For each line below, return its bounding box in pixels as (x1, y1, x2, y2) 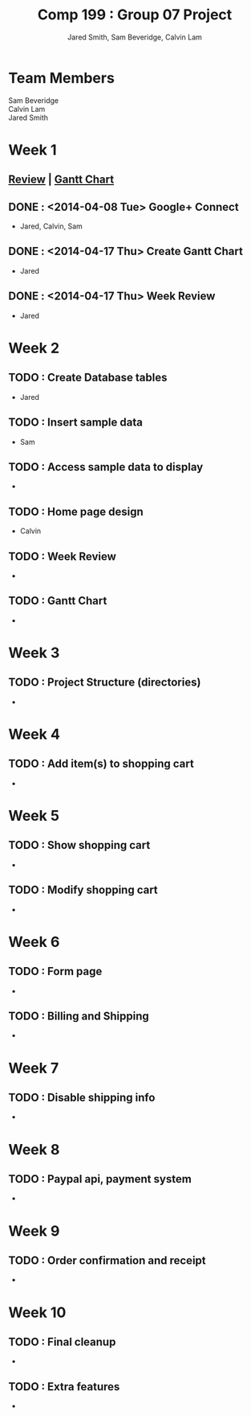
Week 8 (8, 1140, 60, 1159)
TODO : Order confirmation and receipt (8, 1253, 206, 1267)
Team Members (8, 68, 115, 87)
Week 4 (8, 725, 60, 743)
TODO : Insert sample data (8, 416, 143, 430)
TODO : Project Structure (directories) (8, 676, 201, 689)
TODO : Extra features (8, 1380, 120, 1393)
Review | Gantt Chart (8, 173, 115, 187)
